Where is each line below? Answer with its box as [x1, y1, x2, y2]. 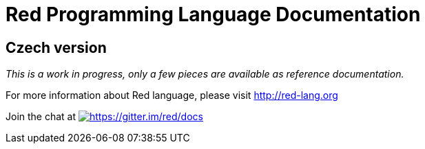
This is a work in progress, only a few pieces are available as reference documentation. [6, 68, 404, 80]
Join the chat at [6, 111, 76, 123]
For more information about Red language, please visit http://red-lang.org [6, 89, 338, 102]
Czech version [6, 38, 107, 56]
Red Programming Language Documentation [6, 3, 421, 26]
